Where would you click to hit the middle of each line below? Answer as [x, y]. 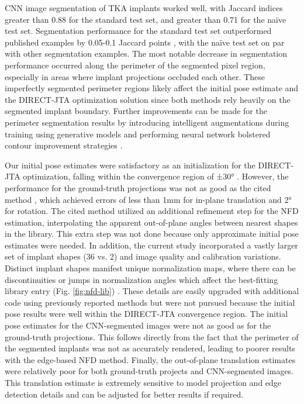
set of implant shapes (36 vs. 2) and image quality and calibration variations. [143, 256]
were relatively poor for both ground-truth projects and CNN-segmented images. [149, 371]
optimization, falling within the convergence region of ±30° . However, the [156, 176]
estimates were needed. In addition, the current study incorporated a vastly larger [151, 245]
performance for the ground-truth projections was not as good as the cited [138, 187]
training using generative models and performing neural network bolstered [138, 134]
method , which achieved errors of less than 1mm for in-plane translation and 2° [148, 199]
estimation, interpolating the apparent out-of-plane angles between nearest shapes [151, 222]
